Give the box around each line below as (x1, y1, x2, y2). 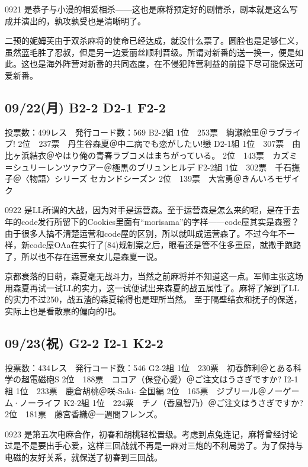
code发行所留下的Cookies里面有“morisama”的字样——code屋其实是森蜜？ (21, 215, 300, 227)
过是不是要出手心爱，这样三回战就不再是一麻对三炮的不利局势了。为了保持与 (5, 439, 303, 452)
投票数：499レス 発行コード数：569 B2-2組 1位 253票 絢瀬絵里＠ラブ (5, 125, 284, 138)
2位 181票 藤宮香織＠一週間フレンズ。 (5, 408, 162, 420)
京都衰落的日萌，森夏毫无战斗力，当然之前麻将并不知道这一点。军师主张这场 (5, 270, 303, 282)
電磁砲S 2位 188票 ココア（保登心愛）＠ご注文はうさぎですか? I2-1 (29, 373, 299, 385)
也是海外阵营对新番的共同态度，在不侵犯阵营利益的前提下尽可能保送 (29, 57, 295, 70)
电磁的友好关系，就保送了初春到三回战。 (5, 451, 162, 463)
